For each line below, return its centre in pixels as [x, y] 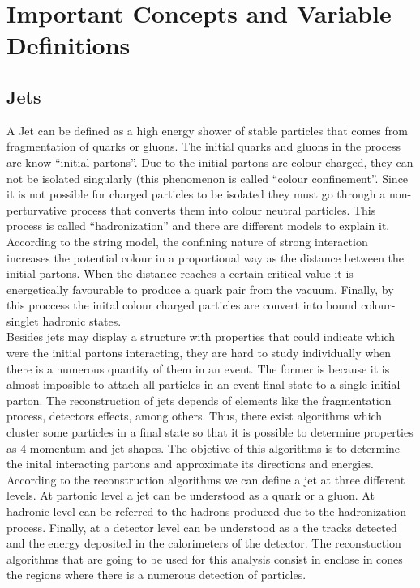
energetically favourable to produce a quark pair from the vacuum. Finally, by [200, 289]
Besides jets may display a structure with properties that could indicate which [201, 337]
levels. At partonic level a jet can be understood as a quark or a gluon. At [191, 495]
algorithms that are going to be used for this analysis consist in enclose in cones [205, 558]
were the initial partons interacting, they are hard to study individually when [199, 353]
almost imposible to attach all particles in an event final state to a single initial [204, 384]
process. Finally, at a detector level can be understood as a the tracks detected [202, 527]
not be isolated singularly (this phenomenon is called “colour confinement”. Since [208, 178]
